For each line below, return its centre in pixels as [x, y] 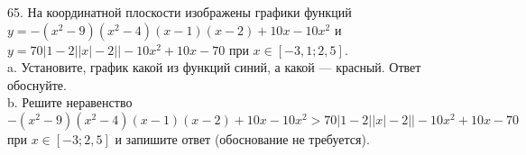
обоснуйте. [37, 84]
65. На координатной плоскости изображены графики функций [180, 12]
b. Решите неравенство [70, 102]
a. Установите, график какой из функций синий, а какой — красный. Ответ [214, 67]
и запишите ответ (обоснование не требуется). [242, 138]
